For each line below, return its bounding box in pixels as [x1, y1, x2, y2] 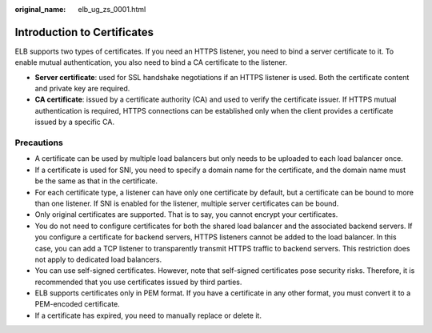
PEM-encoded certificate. [34, 299, 120, 309]
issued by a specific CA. [34, 117, 115, 127]
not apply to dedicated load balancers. [34, 255, 162, 264]
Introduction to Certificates [14, 25, 154, 39]
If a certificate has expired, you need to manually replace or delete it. [34, 311, 262, 320]
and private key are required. [34, 84, 130, 94]
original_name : [14, 5, 66, 14]
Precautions [14, 137, 63, 148]
